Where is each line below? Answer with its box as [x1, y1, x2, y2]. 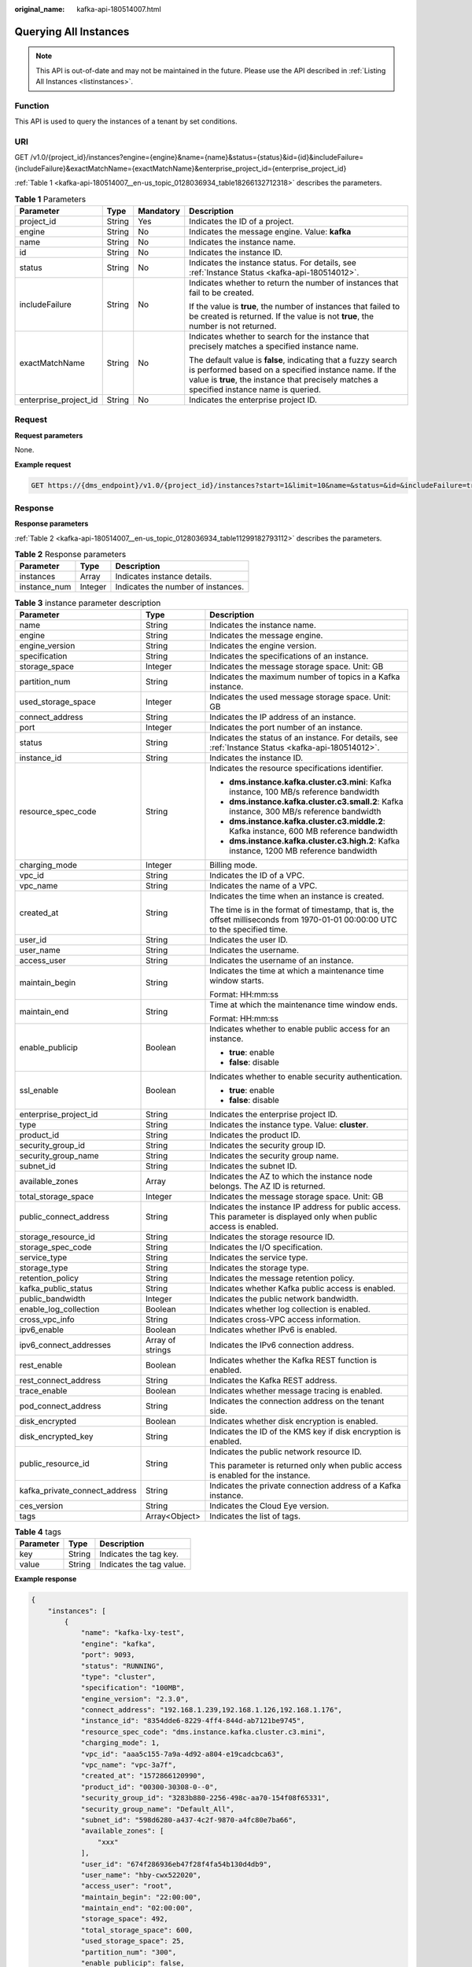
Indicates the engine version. [209, 640, 317, 651]
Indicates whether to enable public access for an [209, 1023, 390, 1034]
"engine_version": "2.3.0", [80, 1694, 189, 1703]
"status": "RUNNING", [80, 1661, 164, 1670]
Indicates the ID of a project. [189, 216, 294, 227]
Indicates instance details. [115, 571, 212, 582]
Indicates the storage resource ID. [209, 1231, 335, 1242]
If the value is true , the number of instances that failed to [189, 301, 400, 312]
